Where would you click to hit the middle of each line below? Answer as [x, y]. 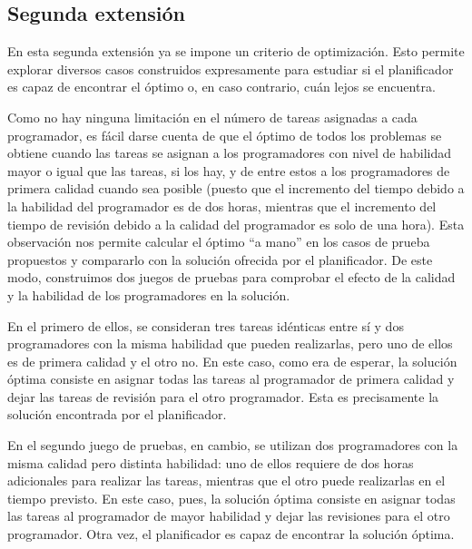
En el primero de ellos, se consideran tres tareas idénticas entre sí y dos [206, 325]
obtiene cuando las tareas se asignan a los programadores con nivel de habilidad [230, 153]
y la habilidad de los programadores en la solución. [149, 294]
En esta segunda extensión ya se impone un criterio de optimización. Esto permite [236, 51]
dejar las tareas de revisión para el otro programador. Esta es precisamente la [223, 396]
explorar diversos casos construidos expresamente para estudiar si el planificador [231, 69]
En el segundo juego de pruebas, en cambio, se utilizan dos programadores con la [233, 445]
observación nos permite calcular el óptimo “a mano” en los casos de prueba [219, 242]
